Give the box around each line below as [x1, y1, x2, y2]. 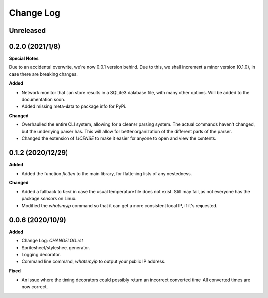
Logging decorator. [21, 251, 61, 257]
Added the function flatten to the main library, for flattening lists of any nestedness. [21, 171, 192, 177]
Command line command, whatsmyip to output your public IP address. [21, 258, 166, 265]
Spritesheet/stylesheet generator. [21, 244, 90, 250]
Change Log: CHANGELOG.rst [21, 238, 83, 244]
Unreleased [9, 26, 46, 35]
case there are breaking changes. [9, 71, 78, 77]
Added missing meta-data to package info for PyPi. [21, 103, 127, 109]
